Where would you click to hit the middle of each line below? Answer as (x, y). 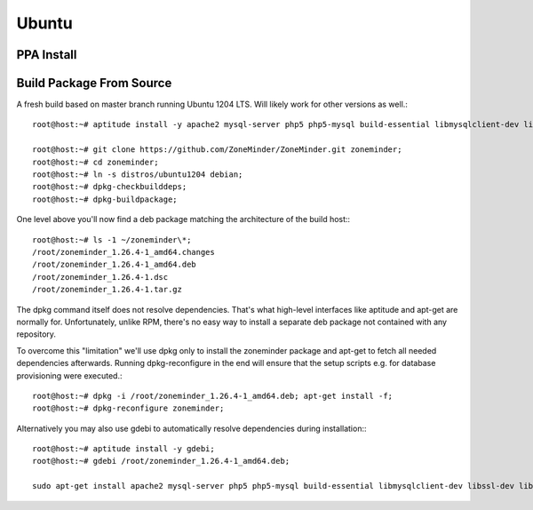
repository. (36, 334)
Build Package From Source (94, 83)
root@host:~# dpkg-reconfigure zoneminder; (128, 408)
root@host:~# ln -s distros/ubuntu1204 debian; (138, 175)
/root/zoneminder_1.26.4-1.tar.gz (107, 290)
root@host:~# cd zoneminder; (95, 162)
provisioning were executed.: (69, 375)
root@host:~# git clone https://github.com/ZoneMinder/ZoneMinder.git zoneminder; (217, 150)
